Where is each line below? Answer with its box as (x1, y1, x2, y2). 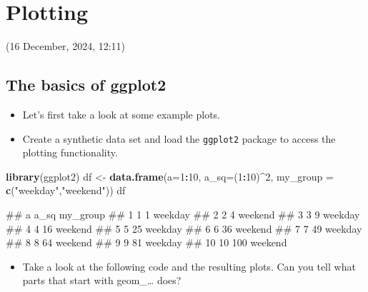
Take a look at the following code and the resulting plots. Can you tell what (22, 258, 356, 273)
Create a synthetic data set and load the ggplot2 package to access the (22, 131, 336, 146)
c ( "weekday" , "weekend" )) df (6, 183, 126, 198)
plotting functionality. (22, 145, 118, 160)
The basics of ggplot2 (6, 74, 166, 96)
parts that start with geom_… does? (22, 273, 181, 288)
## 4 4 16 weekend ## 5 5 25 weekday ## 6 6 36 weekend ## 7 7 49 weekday (6, 221, 362, 236)
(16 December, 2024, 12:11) (6, 39, 126, 54)
